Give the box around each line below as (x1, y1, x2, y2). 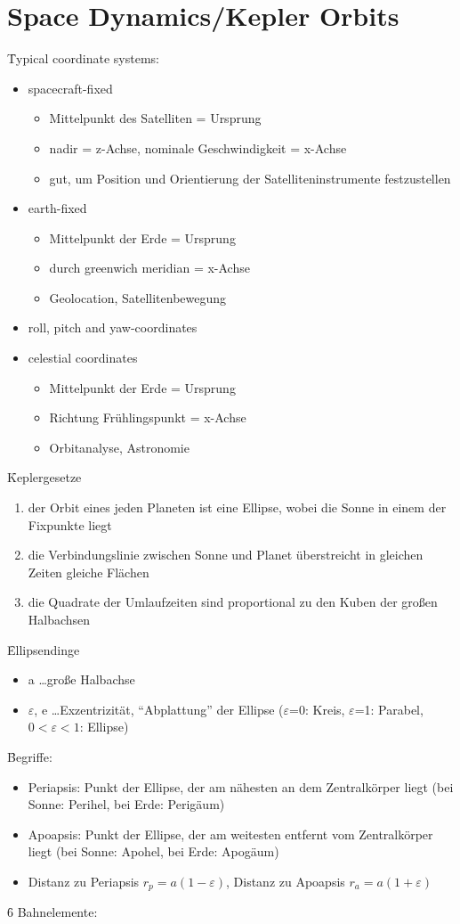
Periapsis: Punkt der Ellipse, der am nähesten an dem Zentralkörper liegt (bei (28, 777, 454, 796)
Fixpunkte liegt (28, 515, 112, 534)
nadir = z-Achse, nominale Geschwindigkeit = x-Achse (49, 138, 347, 157)
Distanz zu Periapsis (28, 871, 140, 890)
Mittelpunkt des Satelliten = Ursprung (49, 109, 262, 127)
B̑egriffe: (7, 747, 52, 765)
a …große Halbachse (28, 670, 135, 689)
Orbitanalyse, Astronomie (49, 437, 190, 456)
